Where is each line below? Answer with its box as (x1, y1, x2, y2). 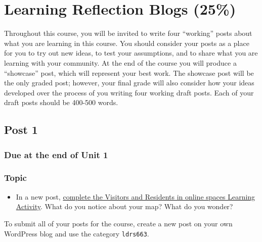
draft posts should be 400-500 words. (4, 97, 118, 108)
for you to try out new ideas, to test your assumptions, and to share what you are (4, 47, 258, 58)
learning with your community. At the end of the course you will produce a (4, 57, 237, 68)
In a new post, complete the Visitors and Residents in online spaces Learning (16, 191, 255, 202)
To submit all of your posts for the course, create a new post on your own (4, 218, 233, 228)
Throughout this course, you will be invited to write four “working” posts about (4, 28, 252, 38)
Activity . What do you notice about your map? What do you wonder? (16, 201, 233, 212)
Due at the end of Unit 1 (4, 148, 108, 161)
